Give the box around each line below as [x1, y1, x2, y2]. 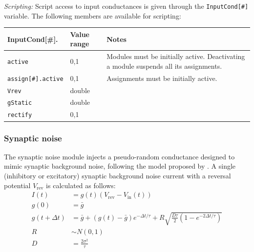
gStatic [7, 99, 32, 107]
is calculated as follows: [46, 180, 116, 190]
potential [4, 180, 31, 190]
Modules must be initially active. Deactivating [106, 51, 245, 61]
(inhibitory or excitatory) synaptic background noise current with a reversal [4, 170, 231, 180]
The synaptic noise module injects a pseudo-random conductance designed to [4, 151, 235, 161]
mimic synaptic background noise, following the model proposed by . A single [4, 161, 236, 171]
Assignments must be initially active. [106, 73, 217, 83]
